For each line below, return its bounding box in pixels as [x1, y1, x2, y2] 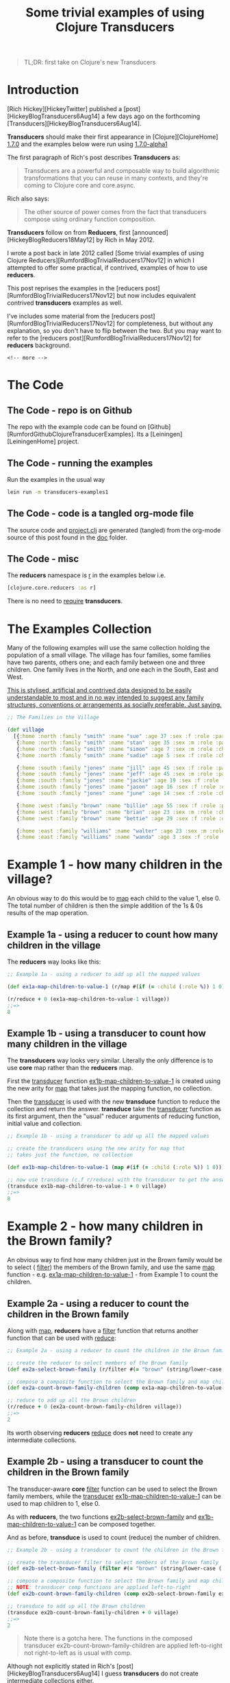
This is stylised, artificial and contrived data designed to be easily [7, 686, 192, 695]
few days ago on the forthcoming [106, 112, 201, 121]
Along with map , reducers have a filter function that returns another [7, 1326, 199, 1334]
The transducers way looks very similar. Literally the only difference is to [7, 1056, 214, 1065]
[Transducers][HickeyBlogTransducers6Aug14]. [7, 119, 142, 128]
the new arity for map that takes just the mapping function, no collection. [7, 1084, 212, 1093]
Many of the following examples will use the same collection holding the [7, 644, 210, 652]
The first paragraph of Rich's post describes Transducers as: [7, 153, 181, 162]
